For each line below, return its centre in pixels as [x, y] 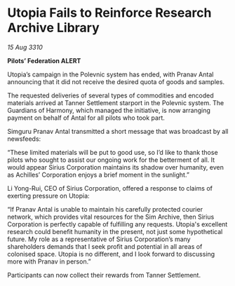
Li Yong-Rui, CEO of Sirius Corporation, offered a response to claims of [110, 188]
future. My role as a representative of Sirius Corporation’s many [99, 239]
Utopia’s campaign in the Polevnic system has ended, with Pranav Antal [110, 74]
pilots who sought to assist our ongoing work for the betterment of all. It [111, 160]
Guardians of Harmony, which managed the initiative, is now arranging [109, 110]
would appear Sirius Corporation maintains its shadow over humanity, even [116, 167]
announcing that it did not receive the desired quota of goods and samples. [116, 81]
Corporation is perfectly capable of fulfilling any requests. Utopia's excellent [117, 224]
